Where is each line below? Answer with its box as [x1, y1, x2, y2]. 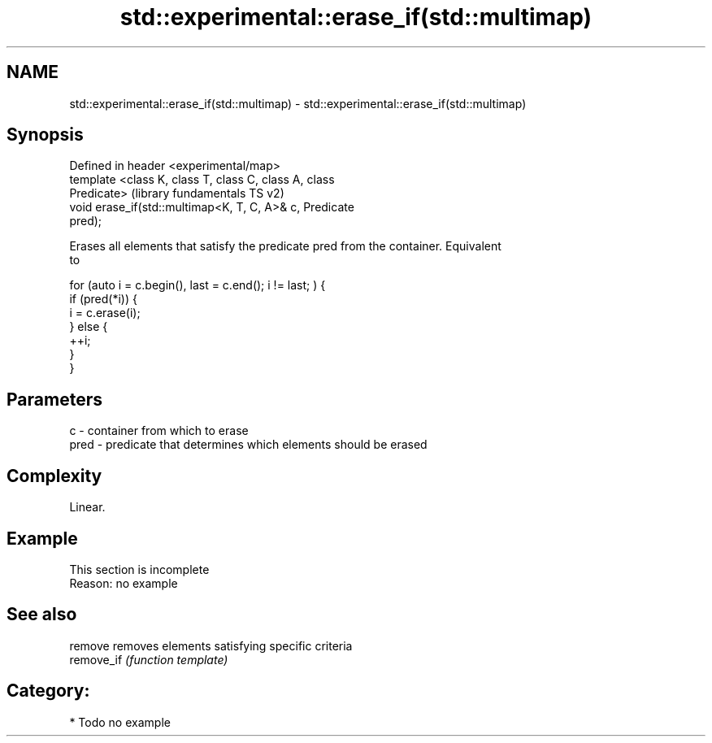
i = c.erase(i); [69, 306, 141, 320]
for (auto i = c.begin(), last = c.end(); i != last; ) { [69, 278, 326, 293]
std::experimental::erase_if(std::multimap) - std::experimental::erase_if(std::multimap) [69, 96, 527, 111]
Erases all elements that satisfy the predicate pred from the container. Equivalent [69, 239, 501, 254]
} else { [69, 319, 108, 334]
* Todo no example [69, 715, 171, 729]
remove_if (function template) [69, 652, 228, 667]
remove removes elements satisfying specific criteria [69, 638, 353, 653]
